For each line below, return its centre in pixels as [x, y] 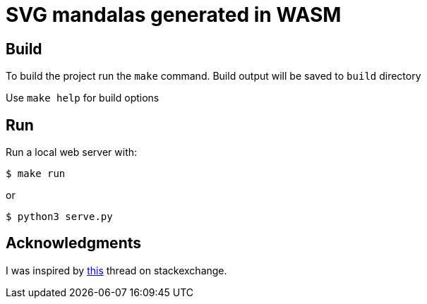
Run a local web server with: [72, 152]
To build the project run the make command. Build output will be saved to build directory [213, 76]
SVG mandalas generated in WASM [174, 15]
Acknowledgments [74, 243]
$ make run [36, 174]
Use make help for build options [83, 98]
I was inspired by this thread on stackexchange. [116, 270]
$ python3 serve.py [59, 217]
